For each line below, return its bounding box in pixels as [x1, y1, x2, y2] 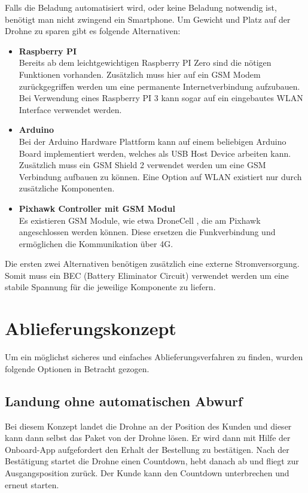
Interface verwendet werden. [19, 103, 122, 115]
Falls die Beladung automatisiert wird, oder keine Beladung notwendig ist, [5, 1, 277, 13]
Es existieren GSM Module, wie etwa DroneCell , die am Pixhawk [19, 214, 261, 226]
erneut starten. [5, 478, 59, 491]
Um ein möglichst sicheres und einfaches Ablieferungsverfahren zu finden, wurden [5, 351, 303, 363]
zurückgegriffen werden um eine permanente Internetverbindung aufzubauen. [19, 80, 300, 92]
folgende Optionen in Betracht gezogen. [5, 362, 150, 375]
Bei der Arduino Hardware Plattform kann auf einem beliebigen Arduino [19, 135, 286, 147]
